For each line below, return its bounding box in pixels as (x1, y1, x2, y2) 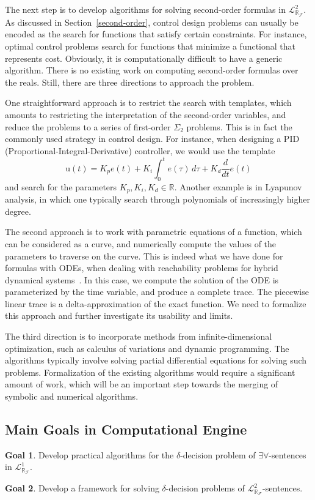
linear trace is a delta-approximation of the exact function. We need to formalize (5, 297, 306, 310)
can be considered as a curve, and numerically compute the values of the (5, 237, 277, 250)
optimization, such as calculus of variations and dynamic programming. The (5, 341, 289, 354)
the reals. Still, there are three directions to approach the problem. (5, 75, 255, 88)
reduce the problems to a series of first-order (5, 120, 171, 133)
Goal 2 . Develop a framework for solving (5, 482, 159, 494)
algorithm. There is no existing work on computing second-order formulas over (5, 64, 299, 76)
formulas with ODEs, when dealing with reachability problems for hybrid (5, 261, 278, 274)
